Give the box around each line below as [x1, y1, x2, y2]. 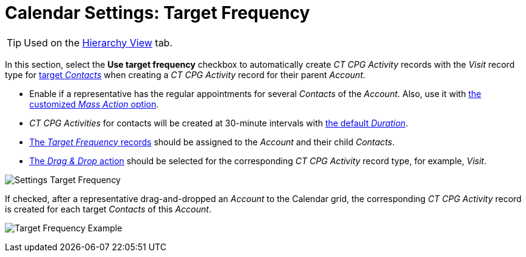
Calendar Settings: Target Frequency [5, 2, 310, 23]
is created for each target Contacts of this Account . [5, 203, 211, 214]
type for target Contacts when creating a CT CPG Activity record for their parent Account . [5, 69, 366, 80]
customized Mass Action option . [29, 98, 159, 109]
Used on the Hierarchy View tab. [24, 36, 173, 49]
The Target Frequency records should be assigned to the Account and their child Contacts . [29, 136, 395, 147]
